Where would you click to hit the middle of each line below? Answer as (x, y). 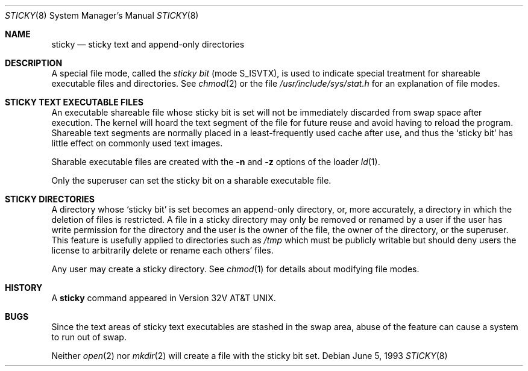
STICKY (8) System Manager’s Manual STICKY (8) (102, 15)
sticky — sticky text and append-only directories (148, 44)
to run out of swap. (89, 337)
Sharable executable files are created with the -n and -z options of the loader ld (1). (216, 162)
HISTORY (24, 288)
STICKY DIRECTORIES (50, 199)
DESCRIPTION (34, 63)
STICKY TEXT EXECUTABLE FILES (74, 102)
